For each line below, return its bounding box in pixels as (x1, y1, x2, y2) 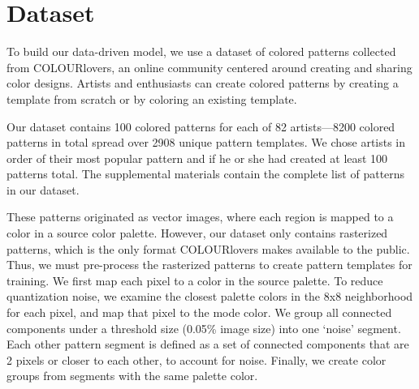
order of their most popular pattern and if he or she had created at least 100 (6, 149, 388, 166)
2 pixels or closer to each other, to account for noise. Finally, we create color (6, 351, 387, 368)
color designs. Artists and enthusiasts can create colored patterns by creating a (6, 75, 399, 92)
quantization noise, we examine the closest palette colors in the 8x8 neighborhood (6, 288, 413, 305)
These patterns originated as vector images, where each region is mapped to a (6, 208, 394, 225)
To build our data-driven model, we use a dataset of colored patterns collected (6, 43, 396, 60)
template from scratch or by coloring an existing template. (6, 90, 297, 107)
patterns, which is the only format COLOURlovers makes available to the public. (6, 240, 410, 257)
